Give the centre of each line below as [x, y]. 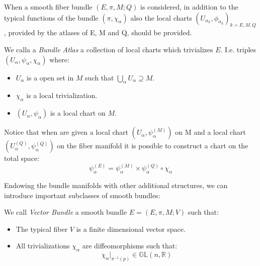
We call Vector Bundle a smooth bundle [66, 212]
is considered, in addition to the [189, 7]
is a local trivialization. [62, 95]
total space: [22, 158]
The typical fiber [42, 229]
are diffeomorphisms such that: [130, 246]
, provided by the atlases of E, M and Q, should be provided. [98, 32]
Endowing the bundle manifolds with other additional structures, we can [116, 185]
